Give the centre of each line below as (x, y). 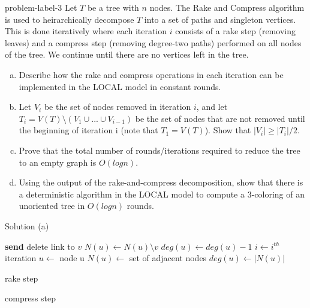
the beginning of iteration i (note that (88, 130)
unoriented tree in (52, 206)
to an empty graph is (58, 162)
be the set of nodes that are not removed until (220, 118)
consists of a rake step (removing (235, 31)
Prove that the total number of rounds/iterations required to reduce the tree (159, 150)
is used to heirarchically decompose (70, 19)
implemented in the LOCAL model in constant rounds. (120, 86)
